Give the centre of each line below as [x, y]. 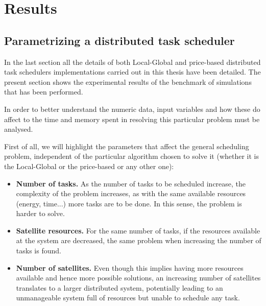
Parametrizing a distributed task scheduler [119, 40]
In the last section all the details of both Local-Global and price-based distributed [132, 62]
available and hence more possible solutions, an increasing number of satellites [138, 278]
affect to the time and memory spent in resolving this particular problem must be [132, 119]
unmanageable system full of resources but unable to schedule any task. [128, 298]
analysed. [19, 129]
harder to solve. [40, 213]
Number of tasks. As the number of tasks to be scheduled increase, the [131, 183]
